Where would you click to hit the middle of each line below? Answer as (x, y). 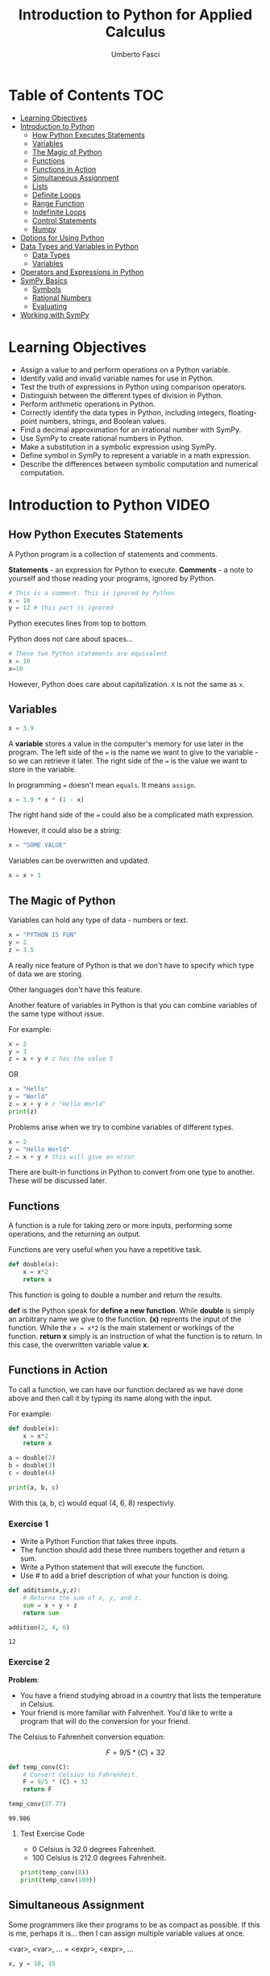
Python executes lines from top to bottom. (78, 623)
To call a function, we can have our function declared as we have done (126, 1389)
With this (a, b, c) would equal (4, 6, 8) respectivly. (92, 1503)
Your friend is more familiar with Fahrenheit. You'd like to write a (126, 1712)
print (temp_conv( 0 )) (54, 1873)
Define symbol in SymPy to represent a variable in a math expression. (135, 455)
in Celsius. (37, 1704)
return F (37, 1790)
